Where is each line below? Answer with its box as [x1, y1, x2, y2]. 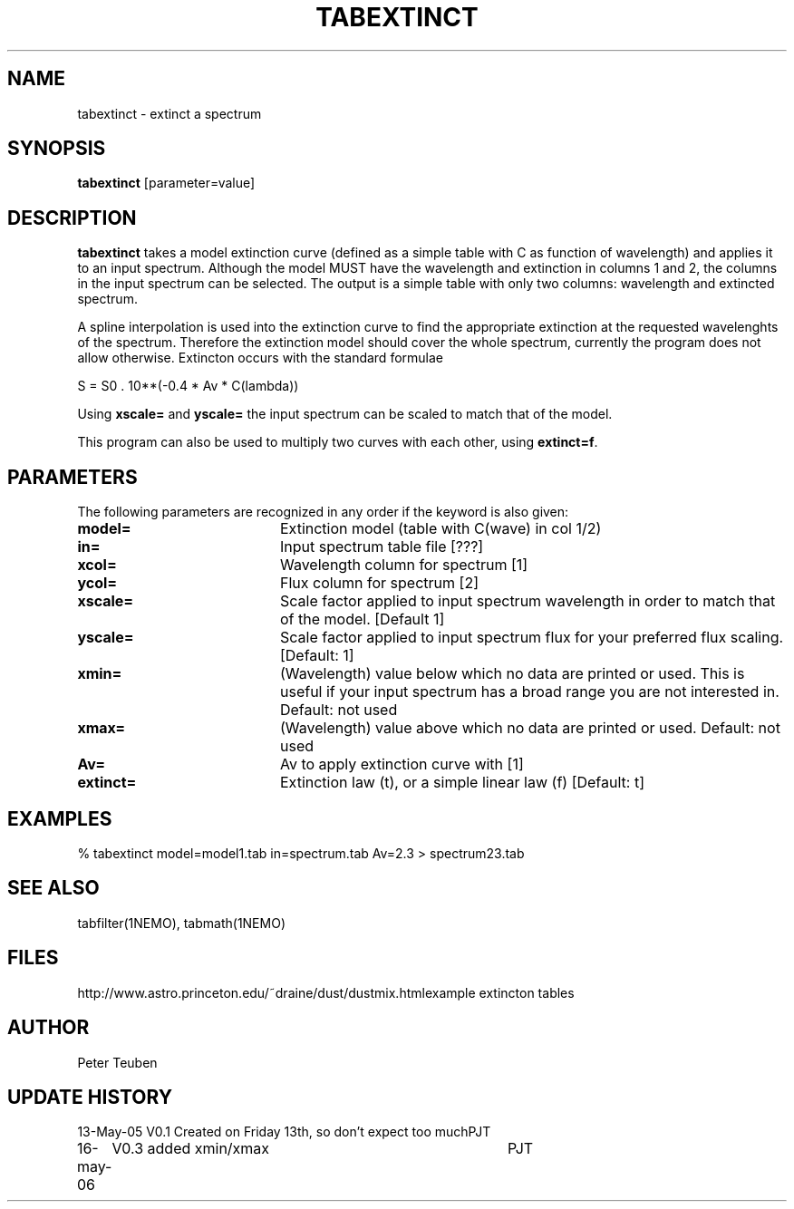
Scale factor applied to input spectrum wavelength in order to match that [279, 592, 776, 611]
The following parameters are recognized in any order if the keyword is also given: [77, 504, 569, 520]
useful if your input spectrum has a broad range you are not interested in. [279, 682, 779, 701]
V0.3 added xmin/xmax [111, 1139, 270, 1158]
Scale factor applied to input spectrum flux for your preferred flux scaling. [279, 628, 784, 647]
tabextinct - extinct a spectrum [77, 105, 262, 121]
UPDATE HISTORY [7, 1085, 173, 1108]
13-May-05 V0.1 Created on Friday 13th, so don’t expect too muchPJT [77, 1124, 491, 1140]
